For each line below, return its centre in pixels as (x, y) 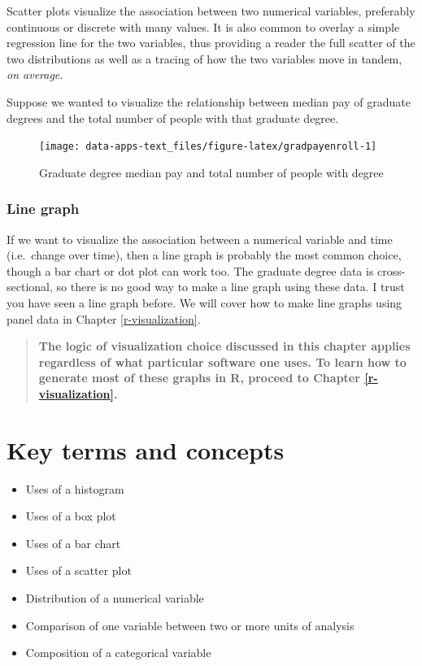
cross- (392, 270)
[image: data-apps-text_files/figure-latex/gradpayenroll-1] (208, 147)
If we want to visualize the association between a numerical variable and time (200, 239)
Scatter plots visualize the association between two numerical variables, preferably (211, 11)
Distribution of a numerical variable (115, 598)
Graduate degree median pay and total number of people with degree (211, 172)
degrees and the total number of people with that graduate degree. (173, 118)
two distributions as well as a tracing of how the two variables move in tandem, (204, 58)
